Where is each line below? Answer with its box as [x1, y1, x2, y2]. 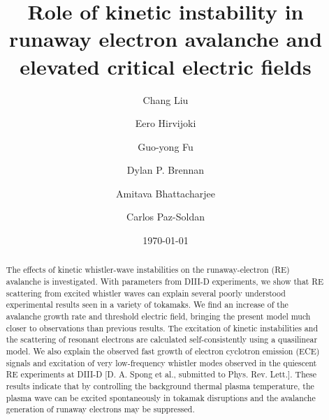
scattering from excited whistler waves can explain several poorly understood [6, 287, 286, 299]
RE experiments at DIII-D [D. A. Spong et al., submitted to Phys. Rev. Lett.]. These [6, 368, 316, 380]
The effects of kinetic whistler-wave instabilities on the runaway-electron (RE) [6, 264, 290, 276]
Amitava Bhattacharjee [116, 186, 215, 200]
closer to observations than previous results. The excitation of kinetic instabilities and [6, 322, 319, 333]
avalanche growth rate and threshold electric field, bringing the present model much [6, 310, 311, 322]
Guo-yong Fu [138, 139, 193, 153]
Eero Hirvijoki [135, 116, 196, 130]
